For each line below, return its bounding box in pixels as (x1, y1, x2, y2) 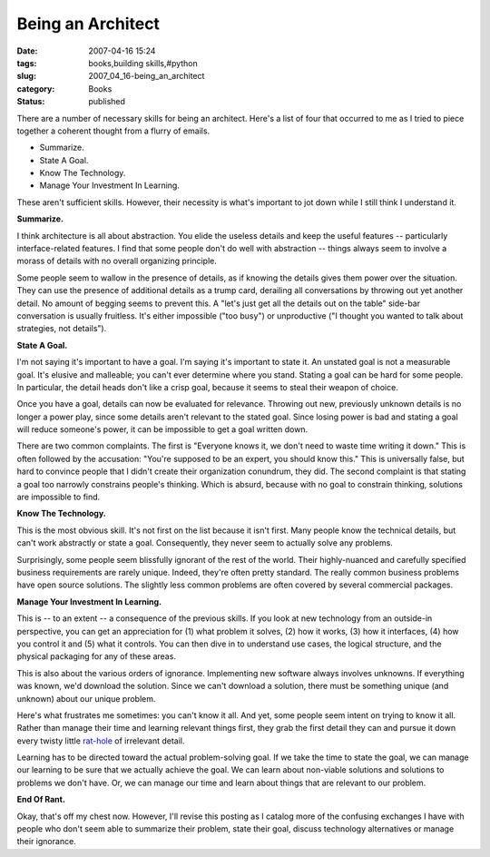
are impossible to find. (16, 491, 101, 503)
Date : (16, 45, 38, 56)
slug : (16, 71, 36, 82)
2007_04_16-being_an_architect (88, 71, 205, 82)
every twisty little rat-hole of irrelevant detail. (16, 735, 185, 746)
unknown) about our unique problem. (16, 693, 156, 704)
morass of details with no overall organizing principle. (16, 255, 217, 267)
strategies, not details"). (16, 323, 107, 334)
